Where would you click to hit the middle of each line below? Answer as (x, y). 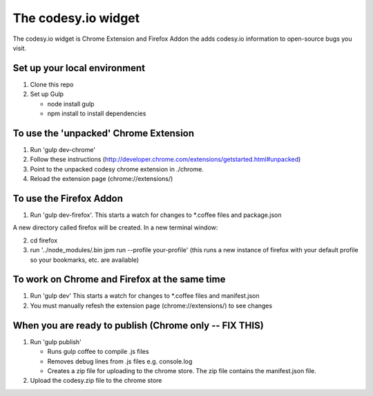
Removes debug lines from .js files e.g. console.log (120, 361)
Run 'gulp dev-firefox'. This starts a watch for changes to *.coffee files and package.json (156, 215)
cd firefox (44, 240)
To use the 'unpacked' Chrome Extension (104, 133)
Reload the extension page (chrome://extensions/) (102, 179)
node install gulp (71, 104)
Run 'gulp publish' (56, 341)
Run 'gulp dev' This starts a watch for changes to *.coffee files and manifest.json (145, 296)
